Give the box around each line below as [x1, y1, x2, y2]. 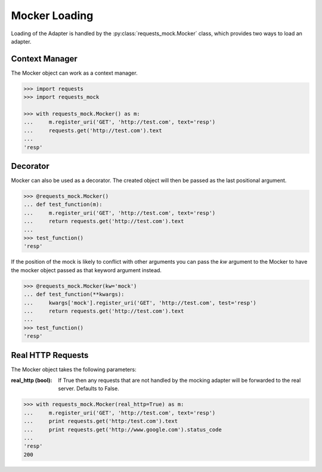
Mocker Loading [11, 9, 94, 22]
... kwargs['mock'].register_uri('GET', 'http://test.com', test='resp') [23, 299, 256, 306]
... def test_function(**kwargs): [23, 291, 125, 298]
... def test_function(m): [23, 201, 103, 208]
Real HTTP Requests [11, 350, 89, 360]
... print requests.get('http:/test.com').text [23, 418, 178, 425]
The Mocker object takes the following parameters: [11, 366, 137, 373]
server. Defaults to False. [58, 385, 119, 392]
